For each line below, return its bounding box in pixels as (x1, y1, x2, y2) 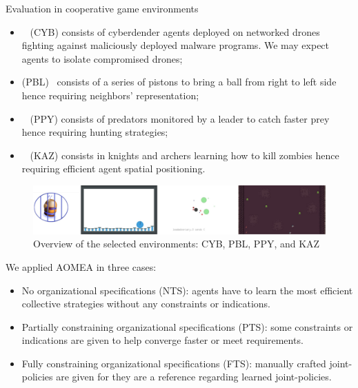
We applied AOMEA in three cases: (6, 259, 157, 274)
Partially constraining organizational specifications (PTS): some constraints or (21, 319, 353, 334)
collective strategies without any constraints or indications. (21, 296, 271, 311)
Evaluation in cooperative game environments (6, 1, 199, 15)
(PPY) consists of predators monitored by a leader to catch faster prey (30, 111, 330, 125)
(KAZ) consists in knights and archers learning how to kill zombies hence (30, 147, 339, 162)
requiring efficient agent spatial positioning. (21, 161, 206, 176)
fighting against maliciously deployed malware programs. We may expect (21, 38, 330, 52)
